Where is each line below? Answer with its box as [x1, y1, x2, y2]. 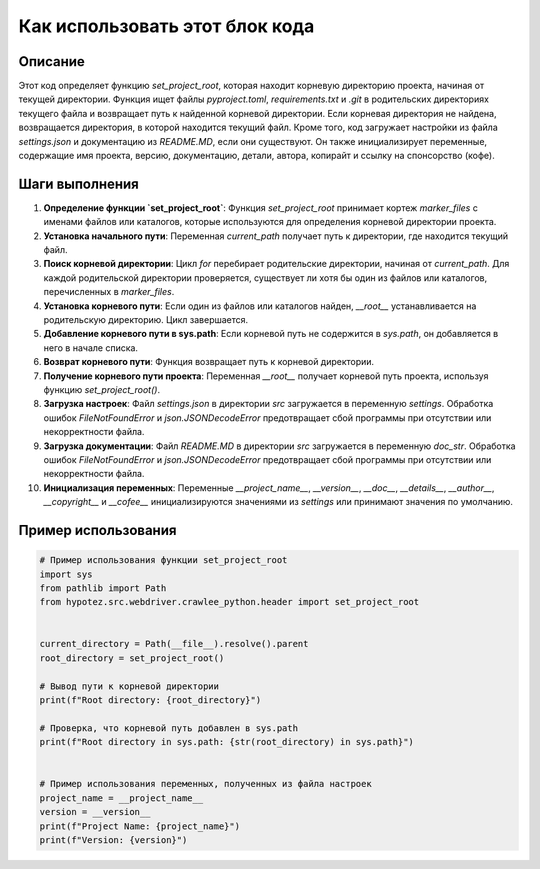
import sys [39, 568, 93, 580]
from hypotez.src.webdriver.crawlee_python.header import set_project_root [39, 596, 420, 608]
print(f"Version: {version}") [39, 834, 188, 845]
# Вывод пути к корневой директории [39, 680, 220, 692]
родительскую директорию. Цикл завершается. [43, 314, 249, 326]
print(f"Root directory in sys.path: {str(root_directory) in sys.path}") [39, 736, 415, 748]
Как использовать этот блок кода [18, 15, 315, 37]
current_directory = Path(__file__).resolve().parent [39, 638, 309, 650]
